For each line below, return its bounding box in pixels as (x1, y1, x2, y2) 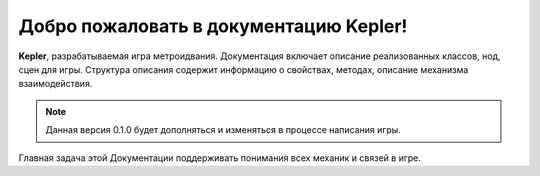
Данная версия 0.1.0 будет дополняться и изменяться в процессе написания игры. (45, 124, 402, 136)
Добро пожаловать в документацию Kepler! (18, 15, 408, 37)
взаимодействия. (18, 78, 93, 90)
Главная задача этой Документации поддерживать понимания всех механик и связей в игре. (18, 151, 422, 164)
